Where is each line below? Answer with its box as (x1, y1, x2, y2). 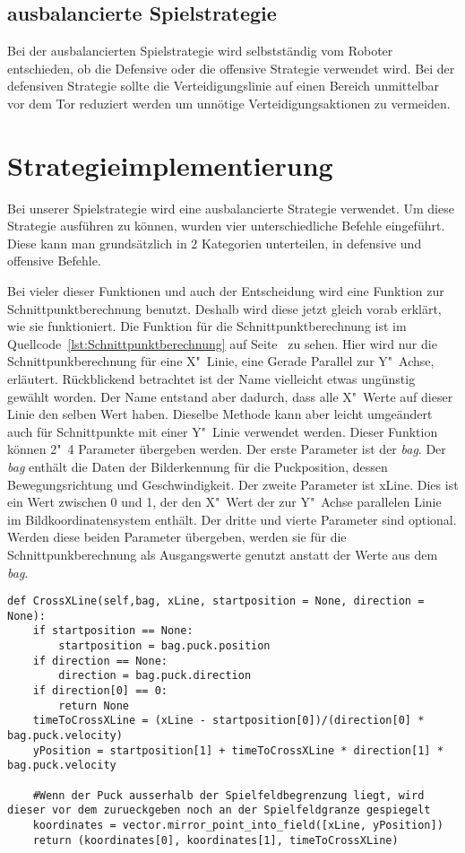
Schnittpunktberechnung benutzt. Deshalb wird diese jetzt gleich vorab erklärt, (7, 299, 442, 318)
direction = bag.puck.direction (58, 669, 252, 683)
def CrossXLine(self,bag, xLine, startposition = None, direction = (7, 595, 425, 608)
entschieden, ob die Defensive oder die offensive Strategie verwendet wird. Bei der (7, 58, 455, 77)
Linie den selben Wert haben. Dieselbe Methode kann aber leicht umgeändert (7, 405, 433, 423)
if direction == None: (32, 654, 168, 667)
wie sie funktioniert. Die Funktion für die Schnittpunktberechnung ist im (7, 317, 407, 335)
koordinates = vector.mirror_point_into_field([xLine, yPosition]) (32, 819, 443, 832)
